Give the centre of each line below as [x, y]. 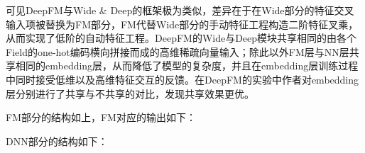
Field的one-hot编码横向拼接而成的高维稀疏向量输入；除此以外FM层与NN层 [178, 51]
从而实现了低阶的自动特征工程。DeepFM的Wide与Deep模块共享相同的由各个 [181, 38]
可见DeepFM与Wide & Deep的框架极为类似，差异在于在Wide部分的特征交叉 [180, 10]
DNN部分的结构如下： [57, 141]
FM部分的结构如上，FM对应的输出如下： [101, 117]
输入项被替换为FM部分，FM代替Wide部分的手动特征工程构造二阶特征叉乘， [182, 24]
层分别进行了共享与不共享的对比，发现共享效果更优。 [130, 93]
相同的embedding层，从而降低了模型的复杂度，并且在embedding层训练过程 [187, 66]
